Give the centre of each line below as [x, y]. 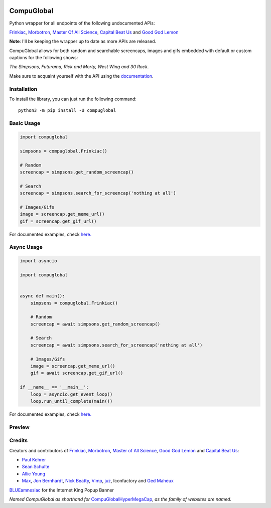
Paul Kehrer [34, 460]
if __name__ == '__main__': [54, 387]
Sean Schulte [36, 467]
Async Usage [26, 247]
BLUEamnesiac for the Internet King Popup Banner [61, 490]
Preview [19, 427]
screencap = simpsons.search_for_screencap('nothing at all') [98, 193]
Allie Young [33, 473]
